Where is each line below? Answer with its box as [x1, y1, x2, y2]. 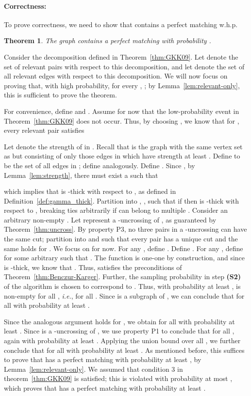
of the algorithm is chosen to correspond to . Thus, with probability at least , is [4, 281, 241, 291]
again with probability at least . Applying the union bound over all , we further [4, 335, 241, 346]
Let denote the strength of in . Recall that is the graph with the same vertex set [4, 141, 243, 151]
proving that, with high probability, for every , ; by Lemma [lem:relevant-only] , [4, 80, 240, 90]
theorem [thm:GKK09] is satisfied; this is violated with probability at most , [4, 373, 233, 383]
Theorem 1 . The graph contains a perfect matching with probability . [4, 35, 211, 46]
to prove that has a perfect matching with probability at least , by [4, 354, 201, 364]
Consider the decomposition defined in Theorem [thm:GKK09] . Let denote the [4, 51, 238, 62]
